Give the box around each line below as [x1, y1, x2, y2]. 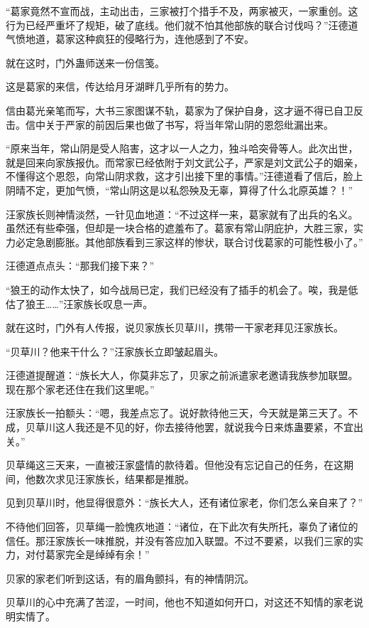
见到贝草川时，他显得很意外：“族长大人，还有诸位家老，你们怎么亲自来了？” [6, 495, 363, 510]
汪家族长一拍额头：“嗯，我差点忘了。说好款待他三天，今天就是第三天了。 [6, 405, 348, 420]
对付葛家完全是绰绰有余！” [25, 547, 150, 562]
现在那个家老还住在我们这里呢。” [6, 381, 155, 396]
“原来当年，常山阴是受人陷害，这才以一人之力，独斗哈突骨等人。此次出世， [6, 141, 358, 156]
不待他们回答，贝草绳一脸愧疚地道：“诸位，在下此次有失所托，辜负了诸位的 [6, 519, 358, 534]
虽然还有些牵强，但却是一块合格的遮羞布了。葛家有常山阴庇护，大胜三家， [6, 220, 353, 235]
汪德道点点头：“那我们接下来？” [6, 258, 155, 273]
